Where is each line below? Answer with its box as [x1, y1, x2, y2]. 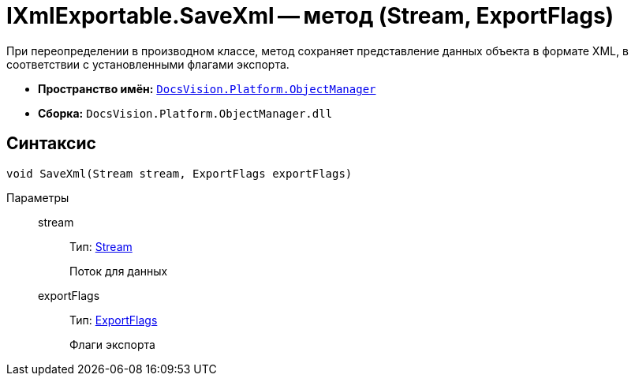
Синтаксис [6, 133, 96, 154]
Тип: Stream [69, 239, 133, 253]
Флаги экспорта [69, 337, 155, 351]
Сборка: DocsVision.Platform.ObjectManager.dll [38, 106, 333, 120]
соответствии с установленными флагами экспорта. [6, 57, 289, 71]
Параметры [6, 190, 69, 204]
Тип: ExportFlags [69, 313, 158, 327]
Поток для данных [69, 264, 168, 278]
